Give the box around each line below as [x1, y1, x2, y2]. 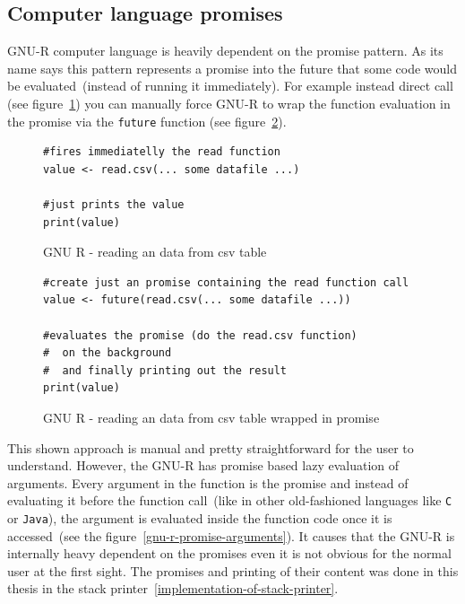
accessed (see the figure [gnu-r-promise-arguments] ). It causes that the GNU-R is [7, 526, 455, 545]
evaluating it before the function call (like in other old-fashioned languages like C [7, 491, 452, 510]
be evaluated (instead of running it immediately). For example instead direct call [7, 76, 453, 95]
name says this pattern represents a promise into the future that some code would [7, 58, 457, 77]
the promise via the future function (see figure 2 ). [7, 111, 287, 130]
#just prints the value [43, 198, 185, 212]
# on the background [43, 346, 172, 360]
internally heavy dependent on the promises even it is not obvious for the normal [7, 544, 452, 563]
